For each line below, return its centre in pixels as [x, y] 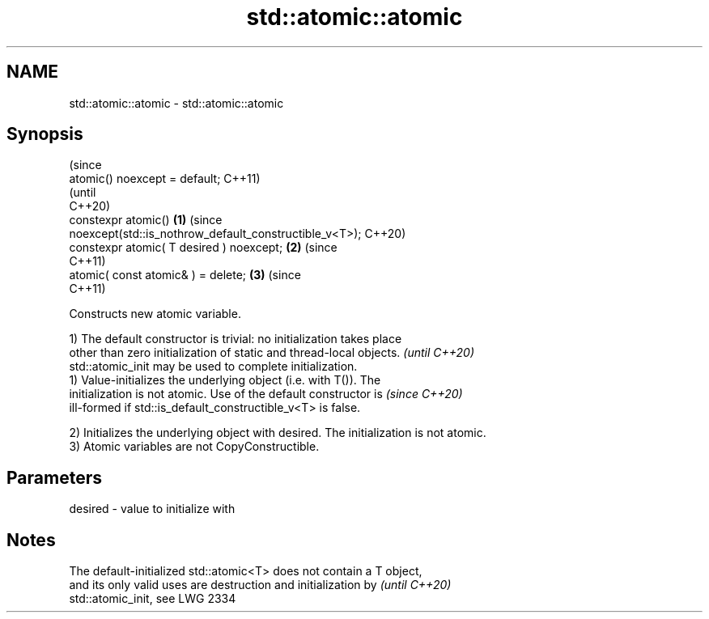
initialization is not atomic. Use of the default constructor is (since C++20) [266, 394]
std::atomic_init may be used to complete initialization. [213, 367]
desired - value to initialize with [152, 509]
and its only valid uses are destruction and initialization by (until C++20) [260, 585]
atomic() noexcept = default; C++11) [165, 179]
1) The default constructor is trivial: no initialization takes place [236, 339]
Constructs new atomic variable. [155, 314]
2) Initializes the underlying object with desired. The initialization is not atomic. [278, 433]
